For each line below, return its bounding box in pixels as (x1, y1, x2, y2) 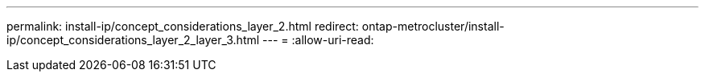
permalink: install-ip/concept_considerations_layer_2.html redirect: (6, 19, 359, 33)
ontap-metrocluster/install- (361, 19, 505, 33)
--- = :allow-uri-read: (262, 33, 374, 47)
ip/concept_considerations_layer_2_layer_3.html (6, 33, 260, 47)
